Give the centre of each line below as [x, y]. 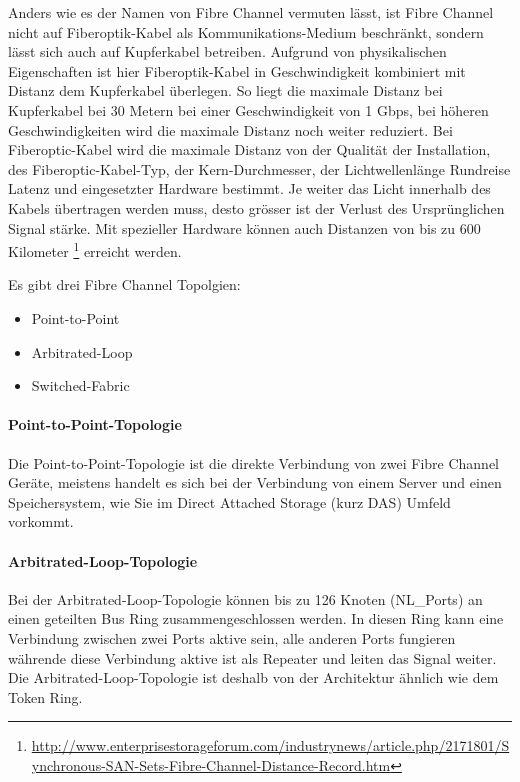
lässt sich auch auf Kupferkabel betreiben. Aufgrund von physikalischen [227, 51]
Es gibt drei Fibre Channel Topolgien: [124, 284]
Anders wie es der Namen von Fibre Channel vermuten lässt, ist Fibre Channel [251, 12]
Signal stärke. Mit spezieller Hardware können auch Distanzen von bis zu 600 [244, 227]
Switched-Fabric [80, 385]
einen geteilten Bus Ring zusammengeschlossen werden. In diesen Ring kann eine [256, 618]
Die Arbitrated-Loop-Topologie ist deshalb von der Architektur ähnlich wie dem [253, 677]
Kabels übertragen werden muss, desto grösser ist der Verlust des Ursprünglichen [256, 207]
